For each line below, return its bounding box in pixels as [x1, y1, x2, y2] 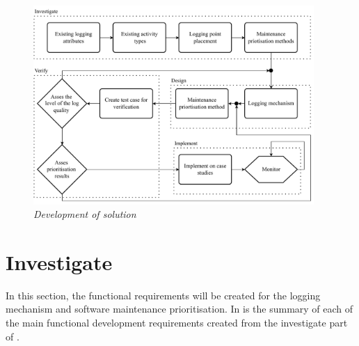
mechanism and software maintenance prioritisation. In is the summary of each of [6, 301, 353, 316]
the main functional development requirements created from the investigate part [6, 315, 348, 330]
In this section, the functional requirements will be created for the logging [6, 288, 321, 302]
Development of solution [33, 207, 136, 221]
